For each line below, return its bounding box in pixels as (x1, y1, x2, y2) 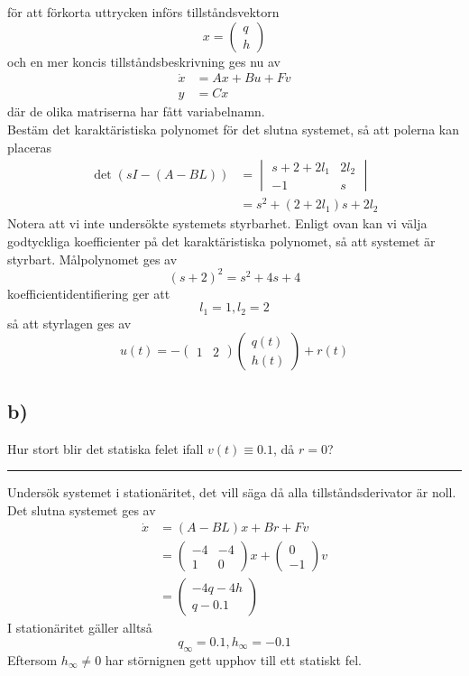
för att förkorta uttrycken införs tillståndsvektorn (7, 3, 280, 21)
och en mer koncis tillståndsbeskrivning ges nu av (7, 51, 281, 70)
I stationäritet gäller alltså (7, 618, 152, 637)
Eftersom (7, 650, 58, 669)
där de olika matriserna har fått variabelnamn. (7, 102, 265, 121)
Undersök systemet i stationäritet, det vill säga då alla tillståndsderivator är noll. (7, 483, 456, 502)
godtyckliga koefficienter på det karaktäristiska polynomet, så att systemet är (7, 231, 436, 250)
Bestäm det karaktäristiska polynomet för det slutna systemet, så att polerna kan (7, 120, 459, 139)
